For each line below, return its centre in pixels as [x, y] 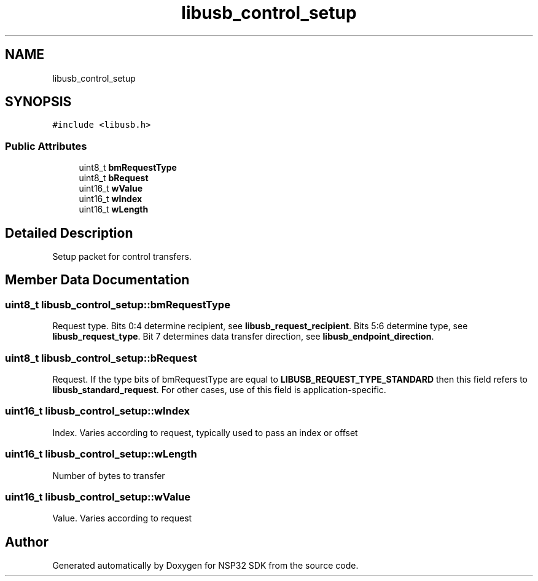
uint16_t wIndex [111, 199]
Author [27, 542]
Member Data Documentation [97, 280]
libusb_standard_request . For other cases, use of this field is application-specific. [219, 390]
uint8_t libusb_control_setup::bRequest [101, 358]
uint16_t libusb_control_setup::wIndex [97, 411]
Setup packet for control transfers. [122, 257]
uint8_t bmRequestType [128, 168]
